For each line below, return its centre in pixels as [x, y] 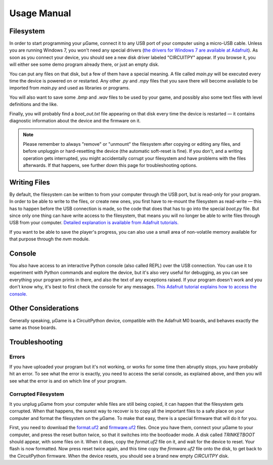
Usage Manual [40, 13]
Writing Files [30, 182]
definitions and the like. [34, 104]
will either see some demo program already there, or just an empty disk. [84, 65]
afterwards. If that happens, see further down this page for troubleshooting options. [110, 165]
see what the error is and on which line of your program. [68, 381]
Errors [17, 357]
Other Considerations [44, 308]
